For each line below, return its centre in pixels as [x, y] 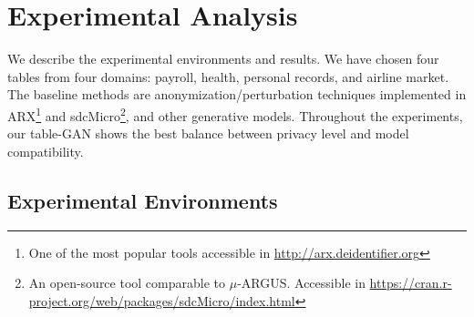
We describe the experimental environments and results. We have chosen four [223, 59]
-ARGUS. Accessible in [301, 283]
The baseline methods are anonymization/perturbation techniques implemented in [237, 94]
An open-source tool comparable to [127, 283]
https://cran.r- [411, 283]
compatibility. [46, 151]
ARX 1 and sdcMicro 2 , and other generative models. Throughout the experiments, [235, 114]
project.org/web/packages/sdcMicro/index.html [162, 300]
